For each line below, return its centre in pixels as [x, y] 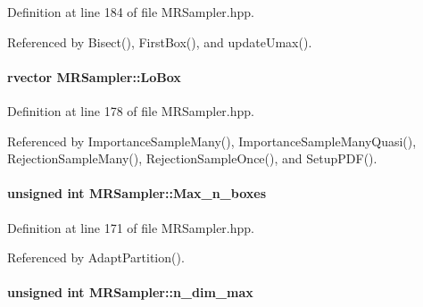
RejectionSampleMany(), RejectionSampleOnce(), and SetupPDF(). [192, 158]
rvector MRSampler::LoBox [94, 76]
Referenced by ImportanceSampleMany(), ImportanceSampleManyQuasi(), [212, 141]
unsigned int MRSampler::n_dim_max [130, 292]
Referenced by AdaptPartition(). [96, 257]
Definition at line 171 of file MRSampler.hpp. [131, 227]
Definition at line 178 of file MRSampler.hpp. [131, 110]
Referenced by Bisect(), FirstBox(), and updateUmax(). [160, 41]
